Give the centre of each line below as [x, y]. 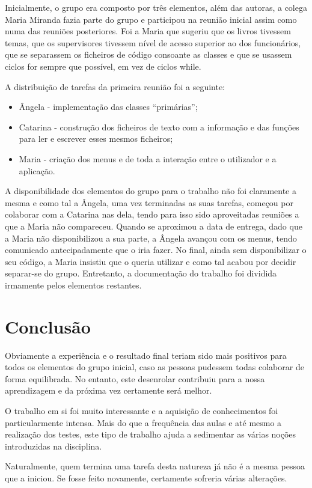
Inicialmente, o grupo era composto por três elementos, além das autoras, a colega [156, 7]
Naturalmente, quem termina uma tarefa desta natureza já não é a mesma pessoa [155, 466]
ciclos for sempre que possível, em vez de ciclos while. [103, 66]
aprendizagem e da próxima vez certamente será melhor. [109, 390]
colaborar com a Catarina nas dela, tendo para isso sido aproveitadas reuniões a [152, 214]
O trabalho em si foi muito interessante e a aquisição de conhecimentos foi [142, 410]
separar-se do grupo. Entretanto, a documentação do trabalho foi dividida [141, 273]
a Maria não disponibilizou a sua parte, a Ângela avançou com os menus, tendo [151, 238]
